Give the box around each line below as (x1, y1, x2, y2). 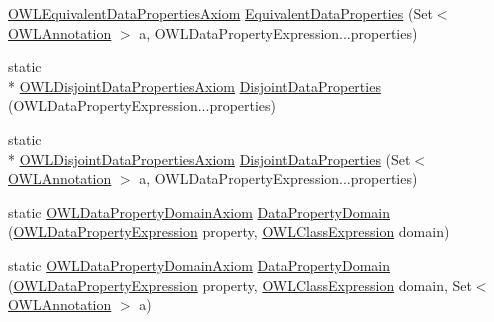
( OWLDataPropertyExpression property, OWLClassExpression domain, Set (8, 274, 472, 295)
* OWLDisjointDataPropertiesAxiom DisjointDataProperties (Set (8, 148, 411, 169)
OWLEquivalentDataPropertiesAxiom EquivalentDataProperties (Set (8, 3, 433, 23)
